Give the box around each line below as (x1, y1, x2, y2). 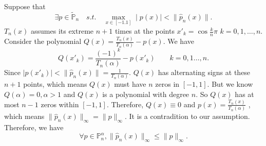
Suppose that (4, 1, 46, 11)
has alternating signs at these (158, 67, 251, 78)
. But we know (207, 79, 253, 89)
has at (235, 88, 254, 99)
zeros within (41, 99, 79, 109)
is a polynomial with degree (102, 88, 189, 99)
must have (114, 79, 146, 89)
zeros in (155, 79, 180, 89)
